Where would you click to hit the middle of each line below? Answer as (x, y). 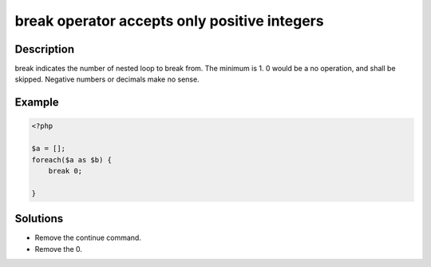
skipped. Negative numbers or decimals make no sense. (107, 79)
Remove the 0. (59, 249)
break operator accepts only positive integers (169, 21)
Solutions (39, 219)
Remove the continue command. (88, 238)
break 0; (65, 171)
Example (37, 103)
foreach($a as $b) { (71, 159)
